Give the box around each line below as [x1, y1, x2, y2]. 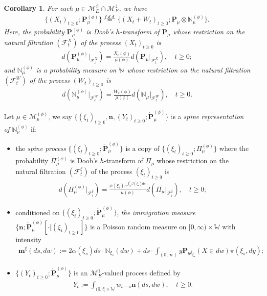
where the [219, 143, 249, 153]
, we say [48, 111, 72, 121]
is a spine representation [171, 111, 244, 121]
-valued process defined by [102, 268, 180, 278]
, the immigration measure [117, 207, 196, 217]
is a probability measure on [36, 64, 116, 74]
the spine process [15, 143, 66, 153]
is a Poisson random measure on [90, 221, 187, 231]
